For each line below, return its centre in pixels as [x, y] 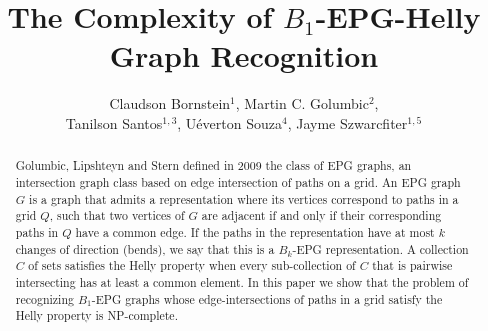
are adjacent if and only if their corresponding [321, 215]
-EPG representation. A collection [380, 248]
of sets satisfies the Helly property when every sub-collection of [192, 265]
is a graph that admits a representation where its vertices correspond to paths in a [244, 198]
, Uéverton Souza [229, 122]
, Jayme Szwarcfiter [347, 122]
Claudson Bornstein [170, 103]
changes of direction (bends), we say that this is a [145, 248]
